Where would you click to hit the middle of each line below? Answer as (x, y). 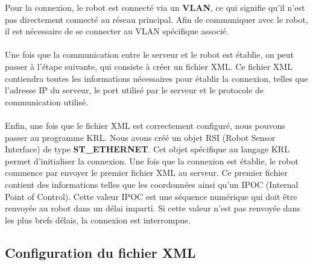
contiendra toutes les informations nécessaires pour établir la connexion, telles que (156, 78)
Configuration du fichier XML (100, 252)
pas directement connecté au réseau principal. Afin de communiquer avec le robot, (156, 19)
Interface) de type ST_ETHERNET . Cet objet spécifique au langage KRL (147, 149)
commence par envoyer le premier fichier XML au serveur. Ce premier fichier (146, 173)
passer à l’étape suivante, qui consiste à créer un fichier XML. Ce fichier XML (149, 66)
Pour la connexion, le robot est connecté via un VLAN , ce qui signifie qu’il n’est (155, 7)
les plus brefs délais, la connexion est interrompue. (98, 220)
